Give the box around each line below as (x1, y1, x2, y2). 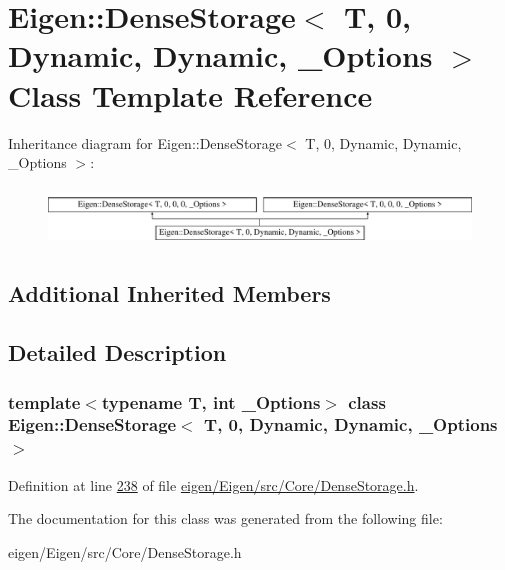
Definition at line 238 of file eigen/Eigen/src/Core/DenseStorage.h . (8, 474, 419, 495)
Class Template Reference (8, 74, 373, 115)
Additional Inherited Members (8, 278, 331, 309)
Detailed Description (8, 337, 227, 368)
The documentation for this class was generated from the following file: (8, 508, 443, 529)
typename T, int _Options (101, 389, 321, 414)
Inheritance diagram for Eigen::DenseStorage (8, 132, 283, 153)
